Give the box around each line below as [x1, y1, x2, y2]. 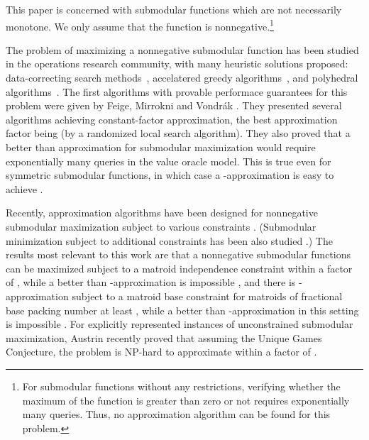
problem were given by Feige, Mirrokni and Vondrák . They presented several [6, 98, 342, 113]
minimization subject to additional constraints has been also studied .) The [6, 233, 333, 248]
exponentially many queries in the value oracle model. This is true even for [6, 153, 331, 168]
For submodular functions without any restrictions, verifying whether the [22, 378, 341, 393]
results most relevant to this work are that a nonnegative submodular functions [6, 247, 351, 262]
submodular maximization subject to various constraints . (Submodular [6, 219, 316, 233]
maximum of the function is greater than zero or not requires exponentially [22, 392, 350, 407]
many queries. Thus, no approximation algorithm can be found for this [22, 407, 331, 422]
